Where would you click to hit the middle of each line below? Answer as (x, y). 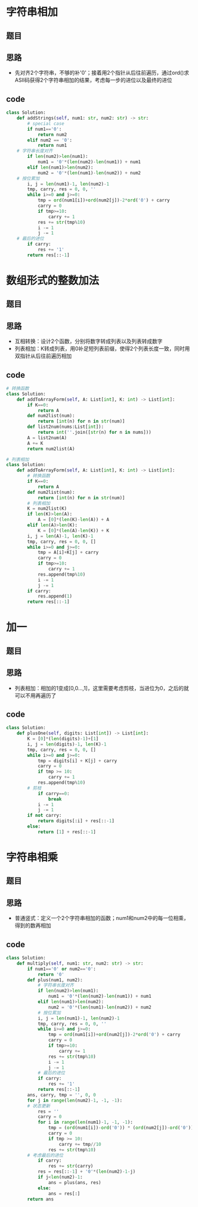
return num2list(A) (51, 448)
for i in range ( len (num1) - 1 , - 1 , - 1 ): (85, 1122)
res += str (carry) (71, 1166)
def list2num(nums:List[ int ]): (66, 427)
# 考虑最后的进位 (45, 1155)
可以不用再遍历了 (35, 695)
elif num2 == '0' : (50, 140)
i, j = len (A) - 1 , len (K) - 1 (60, 536)
